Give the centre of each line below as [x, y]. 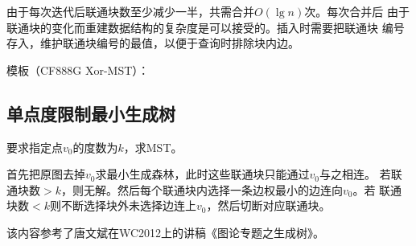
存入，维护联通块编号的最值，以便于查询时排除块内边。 [153, 43]
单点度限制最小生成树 [91, 113]
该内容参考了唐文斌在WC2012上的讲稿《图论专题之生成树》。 [166, 232]
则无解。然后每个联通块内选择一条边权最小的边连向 [207, 189]
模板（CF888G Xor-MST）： [78, 70]
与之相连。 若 [355, 174]
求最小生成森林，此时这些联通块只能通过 [202, 174]
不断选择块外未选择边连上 [128, 205]
